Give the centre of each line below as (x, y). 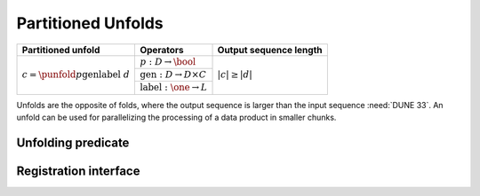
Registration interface (78, 171)
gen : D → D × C (173, 74)
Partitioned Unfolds (90, 23)
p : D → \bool (168, 62)
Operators (161, 50)
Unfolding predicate (73, 142)
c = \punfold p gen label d (76, 74)
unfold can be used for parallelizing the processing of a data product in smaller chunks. (176, 118)
